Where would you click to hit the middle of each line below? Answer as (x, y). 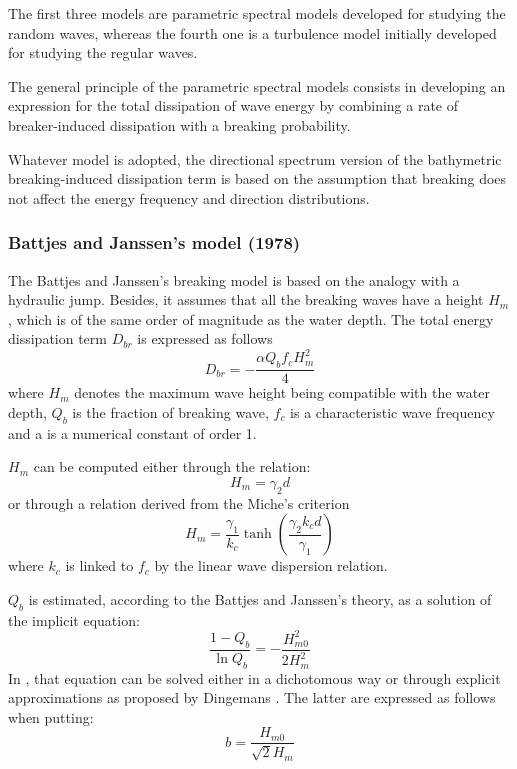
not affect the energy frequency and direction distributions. (189, 197)
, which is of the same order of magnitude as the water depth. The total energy (251, 318)
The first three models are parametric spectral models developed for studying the (257, 13)
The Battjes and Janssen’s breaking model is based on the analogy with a (234, 279)
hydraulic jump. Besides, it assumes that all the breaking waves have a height (246, 299)
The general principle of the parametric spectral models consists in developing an (257, 85)
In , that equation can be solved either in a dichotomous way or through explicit (254, 677)
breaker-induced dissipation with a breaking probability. (179, 124)
